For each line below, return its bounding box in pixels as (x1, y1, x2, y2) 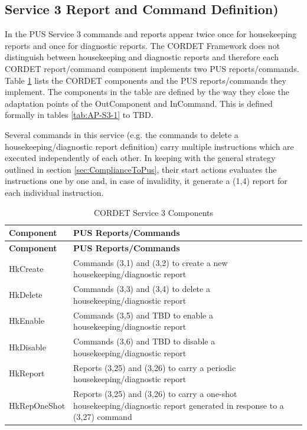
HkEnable (9, 314, 45, 327)
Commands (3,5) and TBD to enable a (73, 308, 214, 321)
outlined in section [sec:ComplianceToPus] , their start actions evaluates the (5, 163, 277, 175)
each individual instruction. (5, 186, 104, 198)
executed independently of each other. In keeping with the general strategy (5, 152, 276, 164)
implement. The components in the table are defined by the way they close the (5, 86, 289, 98)
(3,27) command (73, 411, 132, 423)
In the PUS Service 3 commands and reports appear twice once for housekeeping (5, 28, 297, 40)
